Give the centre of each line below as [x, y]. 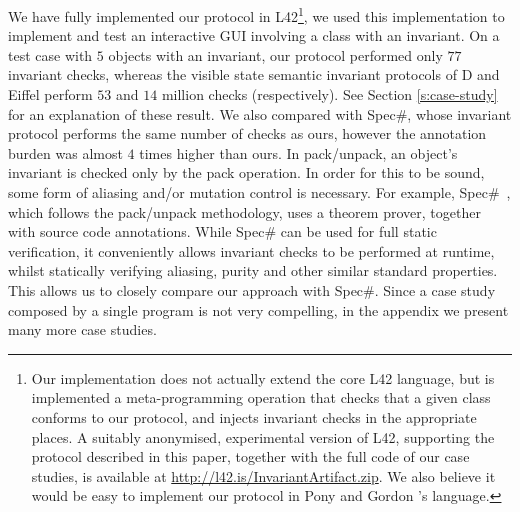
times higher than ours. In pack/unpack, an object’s [298, 152]
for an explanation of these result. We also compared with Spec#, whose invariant [260, 113]
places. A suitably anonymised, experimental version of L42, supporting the [263, 436]
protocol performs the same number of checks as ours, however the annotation [247, 133]
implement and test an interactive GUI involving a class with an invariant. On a [254, 35]
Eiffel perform [50, 94]
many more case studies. [82, 329]
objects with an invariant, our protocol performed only [275, 54]
